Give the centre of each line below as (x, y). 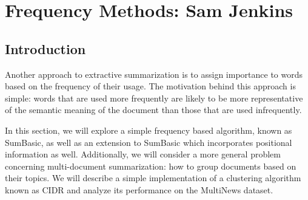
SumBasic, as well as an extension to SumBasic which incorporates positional (149, 142)
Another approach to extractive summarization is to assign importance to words (154, 74)
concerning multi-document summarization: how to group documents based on (151, 166)
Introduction (45, 48)
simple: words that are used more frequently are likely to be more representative (154, 98)
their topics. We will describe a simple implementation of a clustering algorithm (153, 178)
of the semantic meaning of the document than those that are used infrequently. (153, 110)
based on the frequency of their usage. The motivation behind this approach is (150, 86)
